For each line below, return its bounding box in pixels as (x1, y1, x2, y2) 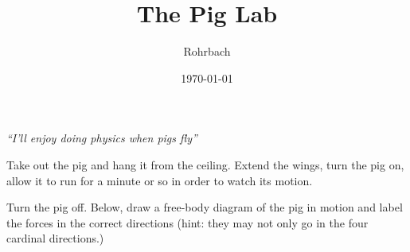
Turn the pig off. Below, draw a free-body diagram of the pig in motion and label (6, 199, 403, 215)
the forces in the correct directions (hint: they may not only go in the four (6, 214, 369, 231)
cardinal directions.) (6, 230, 104, 246)
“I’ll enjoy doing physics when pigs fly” (6, 130, 197, 146)
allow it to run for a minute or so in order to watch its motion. (6, 172, 313, 188)
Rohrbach (183, 43, 231, 60)
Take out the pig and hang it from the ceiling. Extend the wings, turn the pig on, (6, 156, 404, 173)
